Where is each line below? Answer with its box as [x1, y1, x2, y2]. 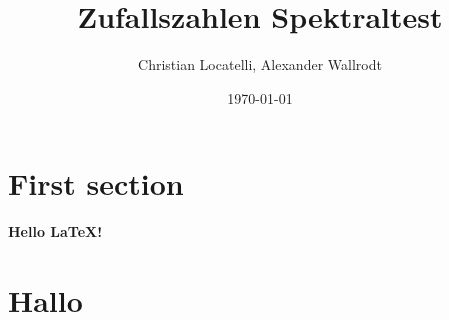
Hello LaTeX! [8, 221, 103, 242]
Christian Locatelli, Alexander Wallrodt [138, 54, 382, 75]
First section [8, 163, 184, 204]
